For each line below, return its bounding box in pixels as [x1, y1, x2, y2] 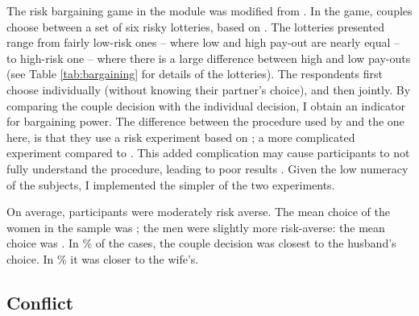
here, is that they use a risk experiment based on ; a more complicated [6, 128, 355, 145]
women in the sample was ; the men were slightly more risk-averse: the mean [6, 218, 385, 235]
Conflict [6, 289, 74, 314]
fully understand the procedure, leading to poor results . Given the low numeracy [6, 160, 409, 177]
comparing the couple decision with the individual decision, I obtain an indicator [6, 97, 405, 114]
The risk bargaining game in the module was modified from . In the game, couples [6, 2, 413, 19]
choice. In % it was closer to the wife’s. [6, 250, 199, 267]
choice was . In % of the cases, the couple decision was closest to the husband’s [6, 235, 396, 252]
